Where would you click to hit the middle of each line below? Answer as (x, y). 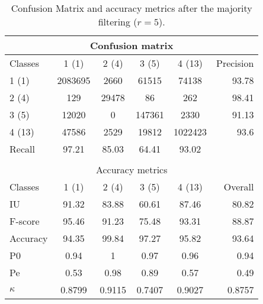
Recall (22, 149)
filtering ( (118, 22)
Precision (235, 63)
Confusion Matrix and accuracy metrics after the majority (131, 8)
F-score (25, 221)
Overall (239, 187)
